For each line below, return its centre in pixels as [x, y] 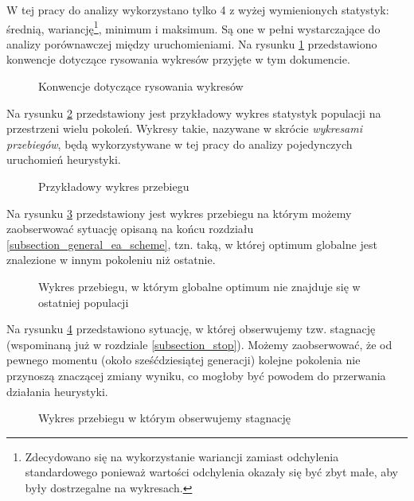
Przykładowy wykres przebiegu [114, 186]
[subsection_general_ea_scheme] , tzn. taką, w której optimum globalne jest [192, 244]
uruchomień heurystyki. [64, 159]
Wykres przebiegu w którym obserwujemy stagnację [164, 418]
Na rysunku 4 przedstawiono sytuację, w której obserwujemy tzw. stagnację [191, 329]
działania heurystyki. [57, 391]
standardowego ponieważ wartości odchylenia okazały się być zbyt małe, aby [211, 472]
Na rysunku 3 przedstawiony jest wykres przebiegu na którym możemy [179, 213]
